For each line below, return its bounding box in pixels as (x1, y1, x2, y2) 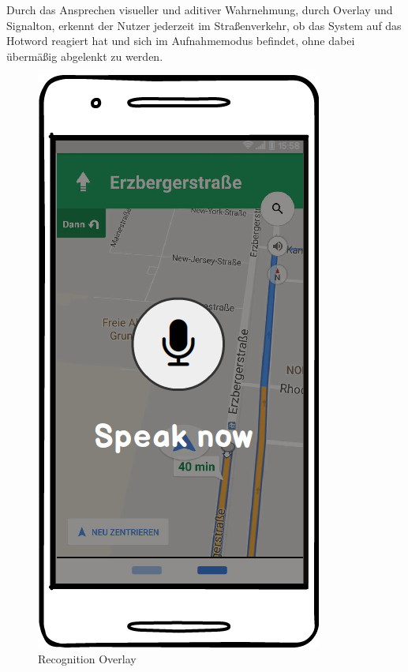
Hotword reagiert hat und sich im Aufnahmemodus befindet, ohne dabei (6, 32, 355, 49)
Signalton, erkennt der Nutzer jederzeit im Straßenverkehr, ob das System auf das (6, 17, 402, 33)
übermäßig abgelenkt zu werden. (6, 47, 163, 64)
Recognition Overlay (38, 650, 137, 666)
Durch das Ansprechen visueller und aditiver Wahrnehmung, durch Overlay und (6, 2, 393, 17)
